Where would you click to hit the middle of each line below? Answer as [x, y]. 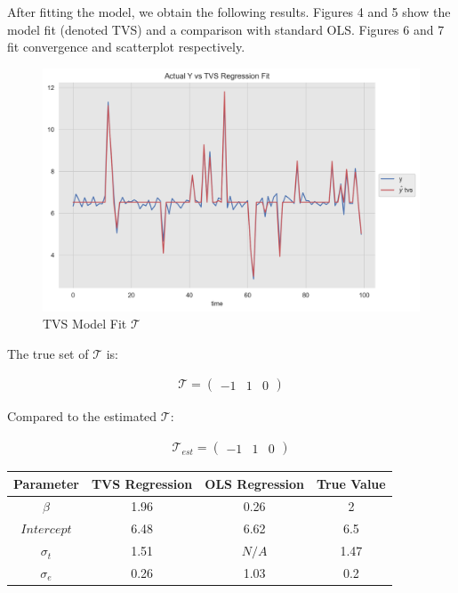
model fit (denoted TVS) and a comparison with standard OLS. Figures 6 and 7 [226, 29]
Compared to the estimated [82, 416]
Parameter [46, 483]
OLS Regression [255, 483]
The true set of [48, 353]
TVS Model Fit [85, 324]
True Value [351, 483]
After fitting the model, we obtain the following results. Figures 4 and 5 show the [229, 12]
